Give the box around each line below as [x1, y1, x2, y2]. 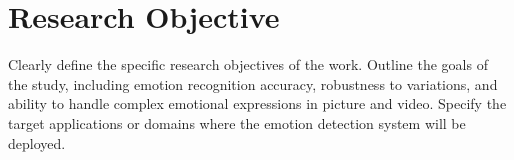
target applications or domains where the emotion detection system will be [8, 112, 466, 133]
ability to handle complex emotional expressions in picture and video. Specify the [8, 93, 507, 114]
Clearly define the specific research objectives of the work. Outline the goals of [8, 54, 488, 75]
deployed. [8, 132, 66, 153]
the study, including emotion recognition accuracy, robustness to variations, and [8, 73, 498, 94]
